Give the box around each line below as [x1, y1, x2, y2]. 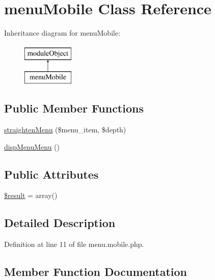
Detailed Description [4, 215, 116, 231]
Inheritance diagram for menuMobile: [4, 27, 121, 38]
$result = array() [4, 190, 58, 201]
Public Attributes [4, 166, 99, 182]
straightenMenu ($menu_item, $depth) [4, 124, 126, 135]
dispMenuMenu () [4, 141, 60, 152]
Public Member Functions [4, 100, 144, 116]
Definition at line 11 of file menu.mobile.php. [4, 239, 144, 249]
